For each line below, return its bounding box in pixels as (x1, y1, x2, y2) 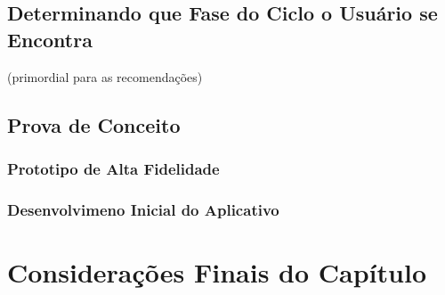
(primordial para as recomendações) (7, 67, 203, 86)
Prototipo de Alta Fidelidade (7, 157, 220, 179)
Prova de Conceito (7, 111, 181, 138)
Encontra (7, 25, 93, 53)
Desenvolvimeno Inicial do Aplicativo (7, 198, 279, 220)
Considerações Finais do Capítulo (7, 253, 426, 290)
